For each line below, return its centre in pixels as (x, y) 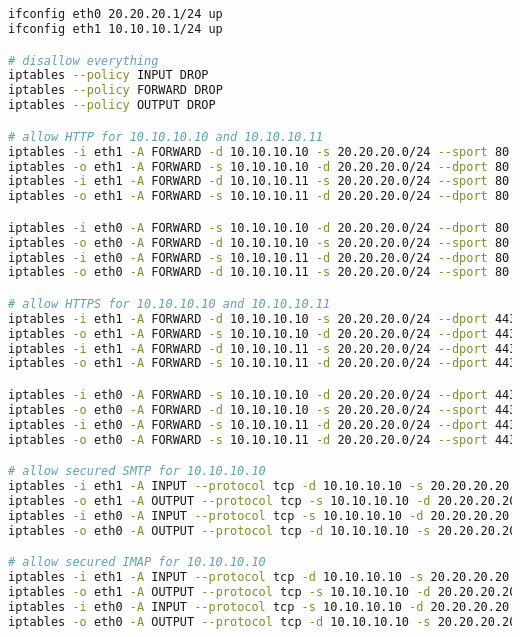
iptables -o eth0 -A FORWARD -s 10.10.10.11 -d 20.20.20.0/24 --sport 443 (262, 439)
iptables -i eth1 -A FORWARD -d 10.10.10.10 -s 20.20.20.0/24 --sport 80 (259, 151)
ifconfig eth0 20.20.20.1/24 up (115, 14)
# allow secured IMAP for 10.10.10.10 (137, 562)
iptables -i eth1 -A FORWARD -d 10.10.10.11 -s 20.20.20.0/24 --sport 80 (259, 181)
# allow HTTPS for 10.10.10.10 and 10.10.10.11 (169, 303)
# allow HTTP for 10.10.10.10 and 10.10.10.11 (165, 136)
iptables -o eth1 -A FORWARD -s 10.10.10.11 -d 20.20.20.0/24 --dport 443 (262, 363)
